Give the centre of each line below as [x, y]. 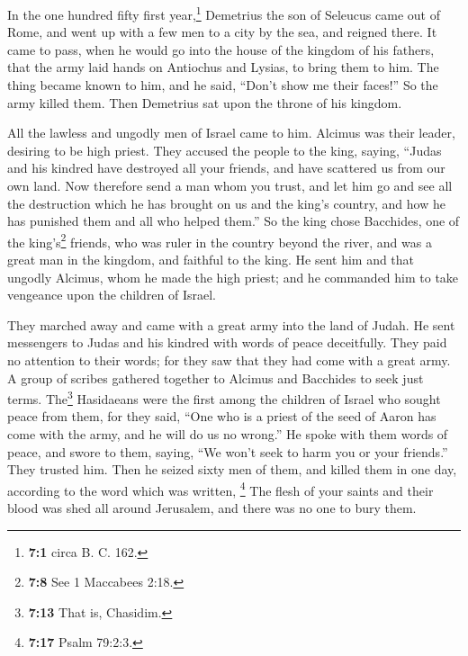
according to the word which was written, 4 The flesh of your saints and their [220, 489]
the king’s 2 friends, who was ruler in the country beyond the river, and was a [220, 240]
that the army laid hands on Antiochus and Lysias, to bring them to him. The [223, 67]
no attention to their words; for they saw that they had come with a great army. [229, 360]
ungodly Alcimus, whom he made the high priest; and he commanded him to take [233, 277]
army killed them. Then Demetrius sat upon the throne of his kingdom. [205, 102]
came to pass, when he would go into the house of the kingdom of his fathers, [221, 49]
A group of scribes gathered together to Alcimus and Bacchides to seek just [216, 377]
